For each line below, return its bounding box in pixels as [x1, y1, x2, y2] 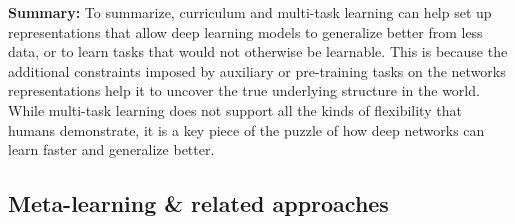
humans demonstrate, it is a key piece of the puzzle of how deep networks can [8, 119, 485, 140]
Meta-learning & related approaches [8, 188, 389, 219]
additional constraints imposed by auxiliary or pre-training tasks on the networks [8, 60, 506, 81]
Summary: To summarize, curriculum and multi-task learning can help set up [8, 2, 492, 22]
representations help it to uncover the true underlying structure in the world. [8, 80, 480, 101]
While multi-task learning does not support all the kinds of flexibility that [8, 99, 462, 120]
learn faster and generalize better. [8, 139, 215, 160]
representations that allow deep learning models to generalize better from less [8, 21, 483, 42]
